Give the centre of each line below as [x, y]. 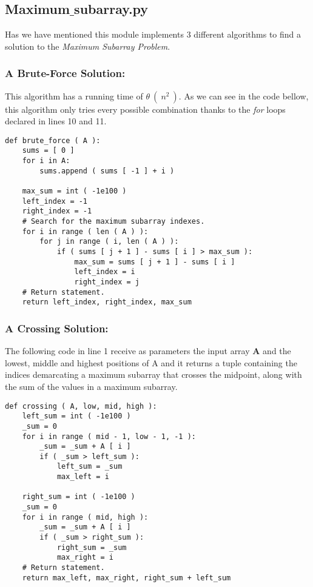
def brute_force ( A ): [53, 140]
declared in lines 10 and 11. [56, 121]
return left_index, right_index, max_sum [107, 302]
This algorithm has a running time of [74, 96]
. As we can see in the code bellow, [244, 96]
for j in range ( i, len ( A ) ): [109, 242]
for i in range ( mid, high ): [85, 517]
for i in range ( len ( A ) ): [85, 231]
